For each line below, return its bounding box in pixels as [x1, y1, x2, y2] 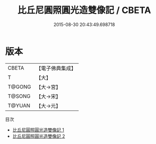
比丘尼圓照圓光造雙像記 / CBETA [17, 5, 151, 16]
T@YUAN [8, 102, 31, 109]
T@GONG [8, 83, 31, 90]
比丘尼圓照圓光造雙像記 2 [12, 133, 65, 139]
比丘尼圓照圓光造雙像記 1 [12, 126, 64, 133]
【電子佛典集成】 [36, 65, 76, 72]
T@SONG [8, 92, 31, 99]
